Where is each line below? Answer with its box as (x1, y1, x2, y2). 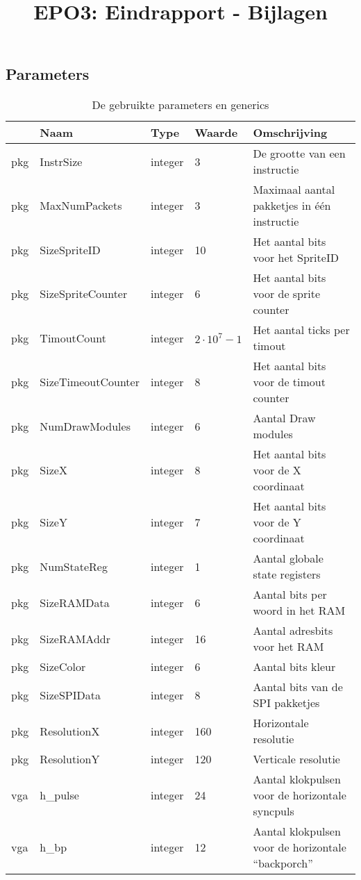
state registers (253, 566, 321, 583)
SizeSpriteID (40, 241, 101, 258)
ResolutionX (40, 722, 100, 739)
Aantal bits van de (253, 679, 343, 695)
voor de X (253, 462, 301, 479)
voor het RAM (253, 638, 324, 655)
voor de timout (253, 374, 326, 390)
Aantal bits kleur (253, 658, 336, 675)
